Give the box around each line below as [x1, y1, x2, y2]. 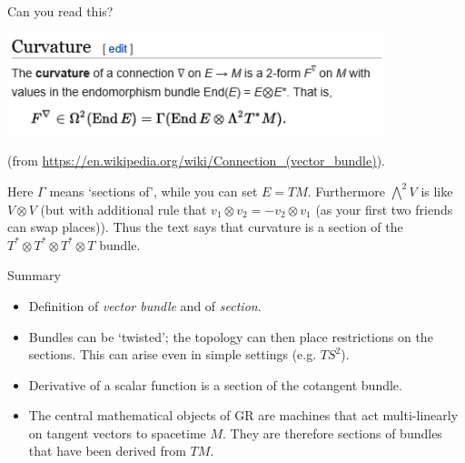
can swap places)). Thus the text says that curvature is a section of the [7, 217, 403, 237]
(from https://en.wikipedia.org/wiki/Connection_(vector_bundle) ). [7, 151, 386, 170]
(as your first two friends [315, 199, 453, 218]
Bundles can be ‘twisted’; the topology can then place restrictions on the [28, 327, 433, 346]
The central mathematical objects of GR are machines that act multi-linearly [28, 406, 459, 425]
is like [420, 181, 453, 200]
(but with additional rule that [40, 199, 207, 218]
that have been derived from [28, 441, 186, 460]
